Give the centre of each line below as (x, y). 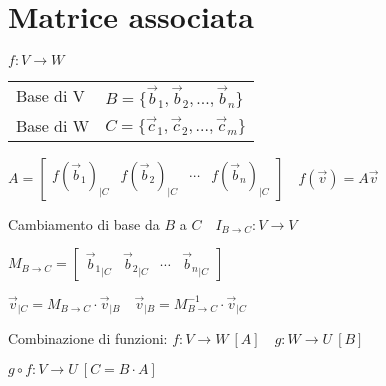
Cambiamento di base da (84, 223)
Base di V (50, 96)
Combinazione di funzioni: (88, 338)
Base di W (53, 125)
